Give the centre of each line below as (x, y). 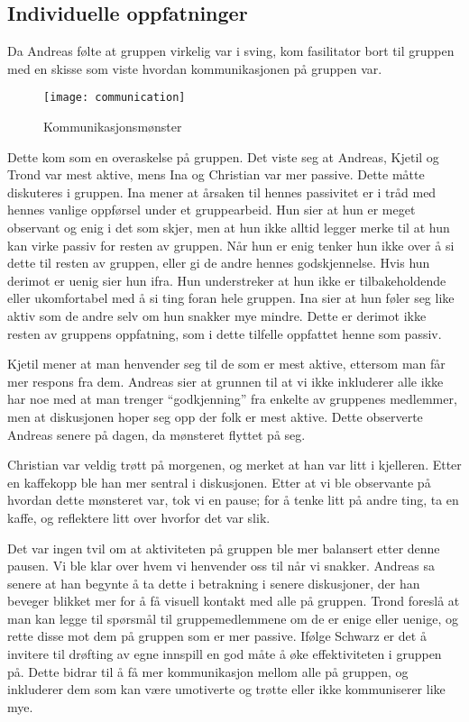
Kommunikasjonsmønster (113, 127)
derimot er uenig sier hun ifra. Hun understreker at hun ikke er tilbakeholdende (227, 280)
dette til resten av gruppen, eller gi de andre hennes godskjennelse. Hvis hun (219, 263)
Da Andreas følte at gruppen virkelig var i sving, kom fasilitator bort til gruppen (231, 51)
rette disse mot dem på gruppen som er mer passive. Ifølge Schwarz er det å (217, 636)
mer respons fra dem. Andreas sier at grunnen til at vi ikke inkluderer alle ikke (225, 381)
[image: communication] (115, 98)
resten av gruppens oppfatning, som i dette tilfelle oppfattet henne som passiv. (225, 333)
